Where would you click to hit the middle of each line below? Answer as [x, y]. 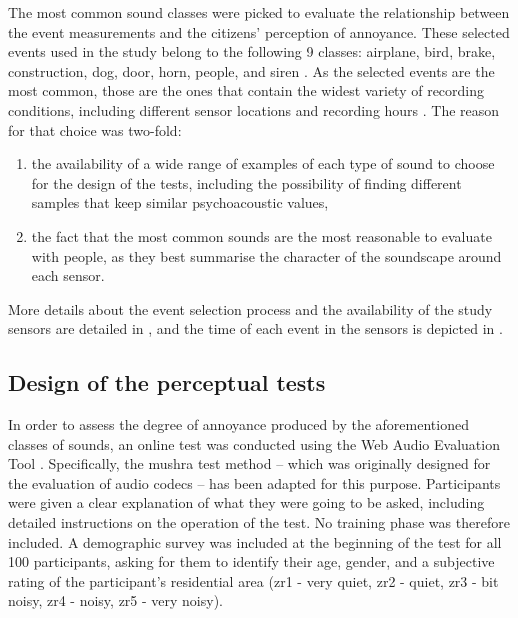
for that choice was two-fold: [95, 129]
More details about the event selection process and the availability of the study [250, 308]
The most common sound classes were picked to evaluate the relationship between [259, 12]
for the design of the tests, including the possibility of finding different [246, 182]
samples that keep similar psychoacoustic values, [180, 202]
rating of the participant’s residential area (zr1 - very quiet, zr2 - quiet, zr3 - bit [253, 580]
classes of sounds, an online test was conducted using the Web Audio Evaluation [254, 443]
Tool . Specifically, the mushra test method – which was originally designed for [249, 463]
